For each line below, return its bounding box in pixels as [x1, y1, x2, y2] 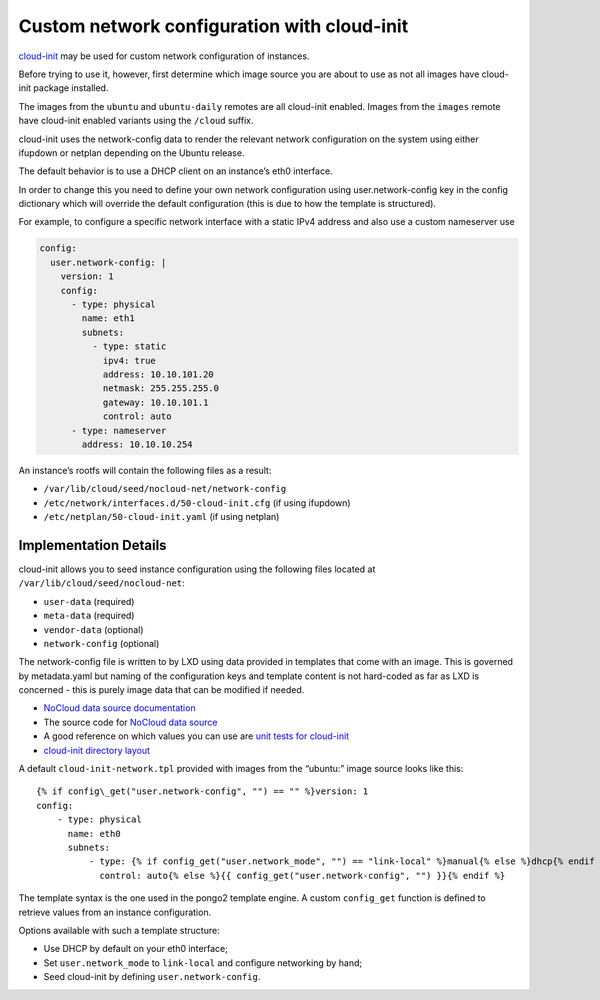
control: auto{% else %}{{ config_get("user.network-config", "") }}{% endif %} [99, 870, 506, 881]
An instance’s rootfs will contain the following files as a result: [18, 464, 272, 476]
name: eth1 [81, 313, 135, 324]
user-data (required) [43, 595, 135, 607]
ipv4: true [102, 355, 157, 366]
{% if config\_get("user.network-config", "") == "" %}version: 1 [36, 786, 369, 797]
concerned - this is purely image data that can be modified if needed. [18, 684, 305, 696]
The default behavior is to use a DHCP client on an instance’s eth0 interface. [18, 165, 334, 177]
